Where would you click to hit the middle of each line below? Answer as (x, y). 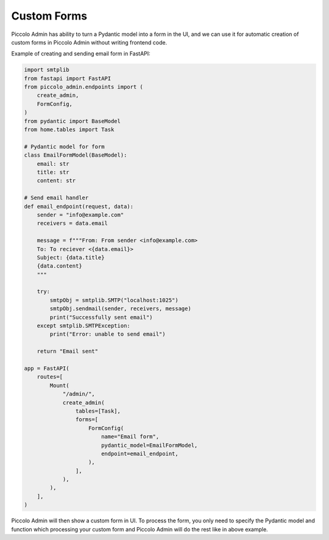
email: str (53, 164)
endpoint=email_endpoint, (140, 453)
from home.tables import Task (69, 130)
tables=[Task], (98, 411)
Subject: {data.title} (71, 257)
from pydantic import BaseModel (73, 121)
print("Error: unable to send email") (108, 334)
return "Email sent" (68, 351)
